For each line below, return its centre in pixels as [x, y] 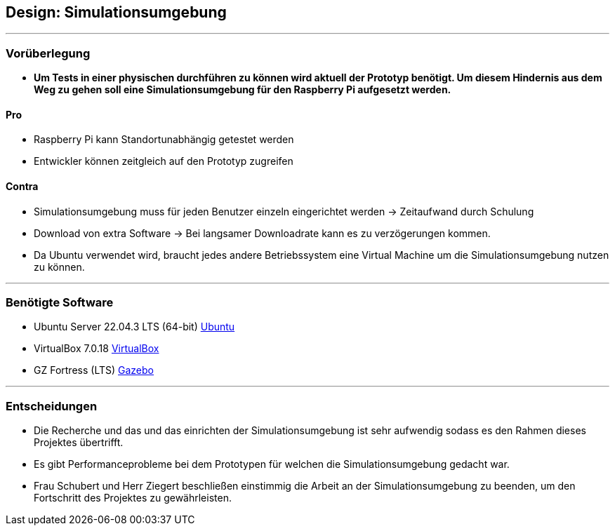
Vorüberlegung [48, 53]
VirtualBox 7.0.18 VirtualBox [97, 349]
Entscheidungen [52, 406]
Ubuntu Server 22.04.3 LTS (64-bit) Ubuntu [134, 327]
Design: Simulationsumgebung [116, 12]
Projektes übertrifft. [79, 443]
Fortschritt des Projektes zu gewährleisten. [133, 498]
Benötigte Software [60, 302]
